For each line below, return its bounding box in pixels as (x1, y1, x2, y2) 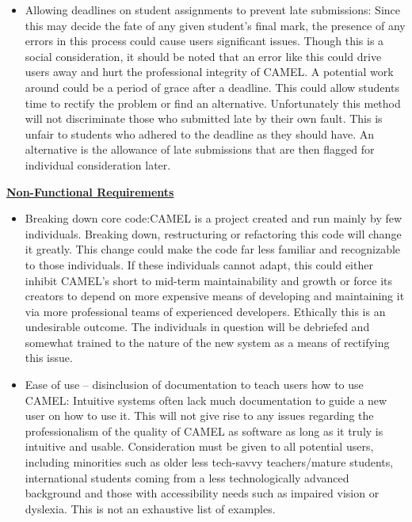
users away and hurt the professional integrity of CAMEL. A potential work (25, 63, 394, 80)
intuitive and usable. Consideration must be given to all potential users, (25, 438, 374, 455)
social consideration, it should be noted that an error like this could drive (25, 48, 382, 64)
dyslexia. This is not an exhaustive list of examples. (25, 500, 276, 516)
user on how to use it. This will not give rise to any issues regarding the (25, 407, 374, 424)
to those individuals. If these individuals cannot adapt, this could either (25, 256, 373, 272)
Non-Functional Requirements (6, 183, 174, 200)
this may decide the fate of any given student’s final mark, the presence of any (25, 17, 406, 33)
